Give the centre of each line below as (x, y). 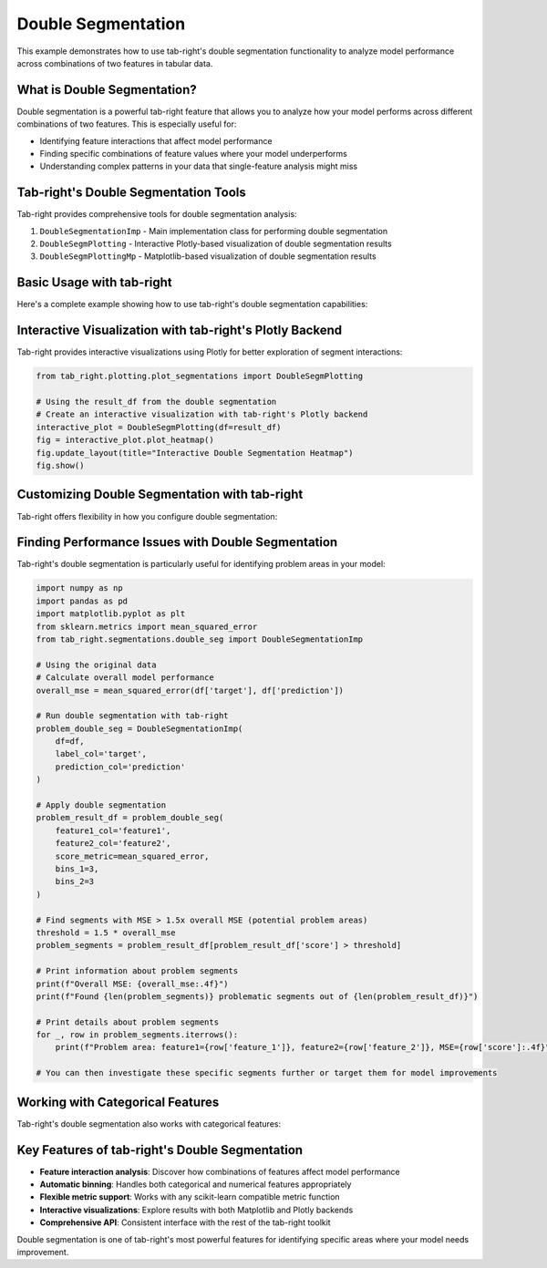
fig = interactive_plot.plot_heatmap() (125, 440)
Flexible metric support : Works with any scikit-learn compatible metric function (190, 1197)
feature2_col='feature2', (113, 844)
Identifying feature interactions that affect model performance (156, 140)
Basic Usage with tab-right (94, 283)
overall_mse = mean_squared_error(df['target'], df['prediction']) (190, 690)
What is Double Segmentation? (107, 90)
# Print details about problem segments (127, 1022)
